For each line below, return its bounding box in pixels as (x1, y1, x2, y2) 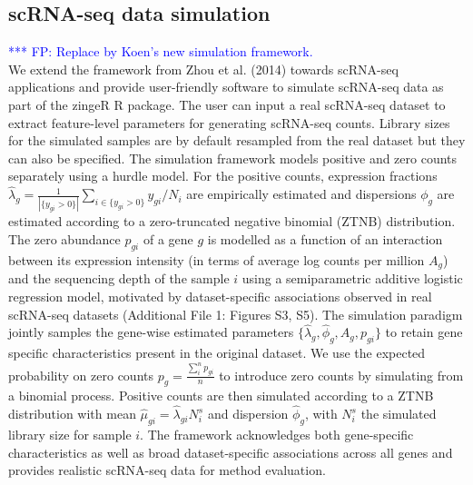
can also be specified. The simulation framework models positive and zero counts (8, 148, 458, 167)
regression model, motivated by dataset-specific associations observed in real (8, 286, 432, 305)
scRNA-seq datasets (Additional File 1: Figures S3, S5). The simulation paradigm (8, 304, 463, 323)
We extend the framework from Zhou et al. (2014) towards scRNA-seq (8, 59, 399, 78)
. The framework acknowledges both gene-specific (140, 424, 414, 443)
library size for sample (8, 424, 132, 443)
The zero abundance (8, 230, 121, 249)
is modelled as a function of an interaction (207, 230, 443, 249)
